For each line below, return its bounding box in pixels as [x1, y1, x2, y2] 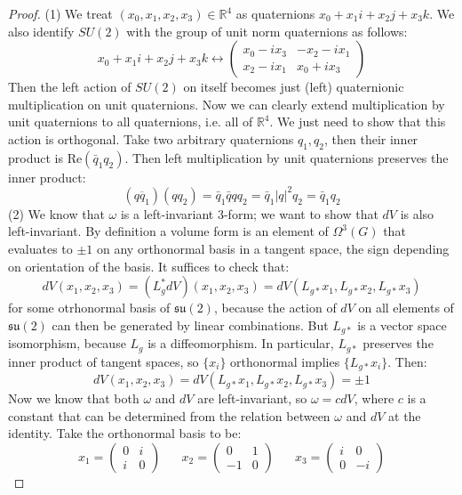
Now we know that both [8, 389, 139, 408]
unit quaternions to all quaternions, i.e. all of [8, 112, 253, 131]
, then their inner [324, 129, 418, 148]
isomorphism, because [8, 334, 126, 353]
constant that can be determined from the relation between [8, 406, 331, 425]
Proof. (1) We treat [8, 4, 113, 22]
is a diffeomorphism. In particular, [147, 334, 334, 353]
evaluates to [8, 239, 73, 258]
